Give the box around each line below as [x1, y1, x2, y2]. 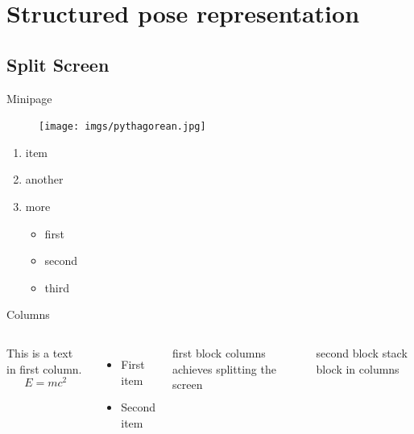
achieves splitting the [172, 360, 276, 377]
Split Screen [6, 52, 110, 76]
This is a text [6, 344, 73, 361]
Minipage [6, 89, 52, 106]
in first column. [6, 360, 82, 377]
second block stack [316, 344, 408, 361]
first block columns [172, 344, 266, 361]
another [25, 171, 64, 188]
